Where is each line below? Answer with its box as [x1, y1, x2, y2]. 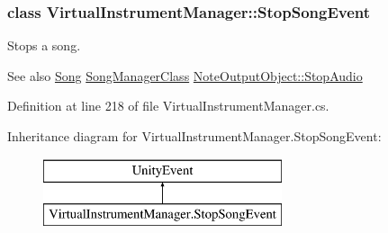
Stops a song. [7, 36, 81, 55]
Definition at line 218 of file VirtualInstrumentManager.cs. [7, 96, 329, 115]
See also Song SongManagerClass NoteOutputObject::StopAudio [7, 66, 363, 85]
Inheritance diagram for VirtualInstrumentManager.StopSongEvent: [7, 127, 382, 145]
